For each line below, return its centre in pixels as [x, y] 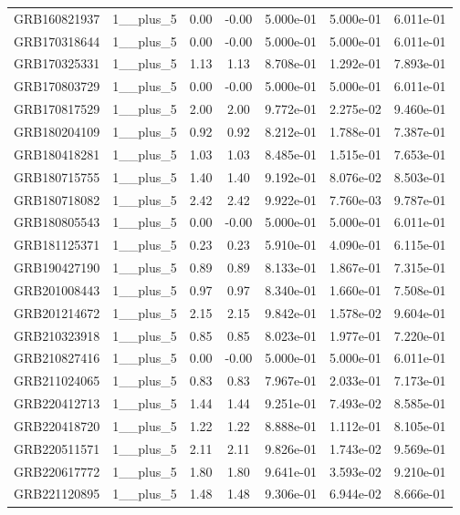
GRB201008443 [57, 289]
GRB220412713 [57, 403]
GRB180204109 [57, 131]
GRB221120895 [57, 494]
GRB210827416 [57, 358]
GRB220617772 [57, 471]
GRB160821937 [57, 18]
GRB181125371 [57, 245]
